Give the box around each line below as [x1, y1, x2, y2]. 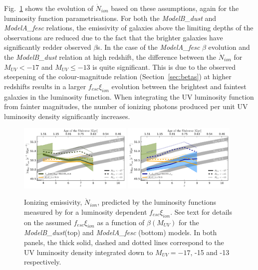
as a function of [97, 217, 145, 227]
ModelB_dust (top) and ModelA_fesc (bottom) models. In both [24, 227, 217, 238]
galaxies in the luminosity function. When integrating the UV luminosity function [4, 91, 254, 102]
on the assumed [24, 217, 72, 227]
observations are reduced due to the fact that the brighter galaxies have [4, 32, 223, 42]
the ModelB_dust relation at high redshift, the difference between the [4, 51, 217, 62]
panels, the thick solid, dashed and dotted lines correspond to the [24, 237, 224, 247]
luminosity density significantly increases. [4, 111, 130, 121]
